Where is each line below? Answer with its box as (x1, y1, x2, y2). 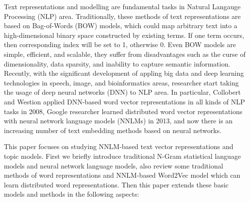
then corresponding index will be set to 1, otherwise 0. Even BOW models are (4, 39, 236, 50)
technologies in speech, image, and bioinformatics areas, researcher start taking (4, 77, 239, 87)
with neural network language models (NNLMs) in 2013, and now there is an (4, 116, 233, 126)
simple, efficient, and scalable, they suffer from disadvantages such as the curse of (4, 49, 246, 59)
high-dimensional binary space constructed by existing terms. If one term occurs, (4, 30, 244, 40)
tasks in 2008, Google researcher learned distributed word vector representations (4, 106, 243, 116)
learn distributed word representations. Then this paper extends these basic (4, 179, 229, 189)
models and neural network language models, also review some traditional (4, 160, 223, 170)
